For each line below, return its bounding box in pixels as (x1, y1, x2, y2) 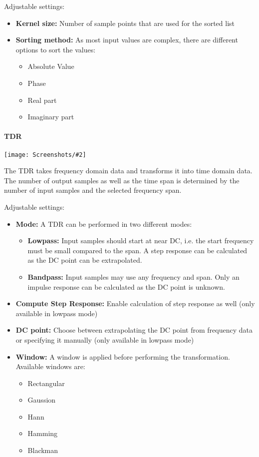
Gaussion (27, 395, 56, 405)
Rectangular (27, 378, 65, 388)
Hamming (27, 428, 58, 439)
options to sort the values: (15, 44, 96, 54)
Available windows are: (15, 361, 85, 372)
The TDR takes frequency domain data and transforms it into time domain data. (4, 165, 253, 176)
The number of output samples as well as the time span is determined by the (4, 175, 240, 185)
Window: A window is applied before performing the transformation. (15, 351, 230, 362)
